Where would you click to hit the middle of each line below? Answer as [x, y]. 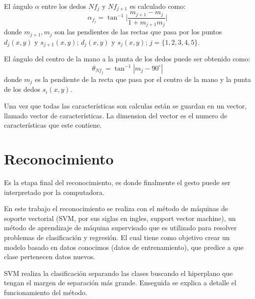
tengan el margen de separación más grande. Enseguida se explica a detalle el [120, 283]
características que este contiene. [53, 125]
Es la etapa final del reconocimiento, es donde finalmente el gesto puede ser [117, 182]
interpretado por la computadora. [54, 192]
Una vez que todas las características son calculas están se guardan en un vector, [125, 106]
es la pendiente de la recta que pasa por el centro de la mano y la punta [143, 79]
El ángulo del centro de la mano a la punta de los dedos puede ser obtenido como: [127, 59]
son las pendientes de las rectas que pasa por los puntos [138, 32]
